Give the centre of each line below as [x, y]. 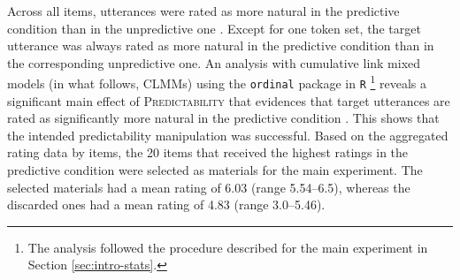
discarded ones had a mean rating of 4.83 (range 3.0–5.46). [166, 204]
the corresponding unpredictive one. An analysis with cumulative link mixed [214, 62]
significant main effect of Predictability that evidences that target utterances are [229, 100]
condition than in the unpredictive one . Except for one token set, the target [214, 28]
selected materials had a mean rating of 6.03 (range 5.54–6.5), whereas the [209, 187]
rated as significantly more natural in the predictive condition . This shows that [223, 118]
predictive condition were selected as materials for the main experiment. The [215, 170]
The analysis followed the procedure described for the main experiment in [228, 247]
